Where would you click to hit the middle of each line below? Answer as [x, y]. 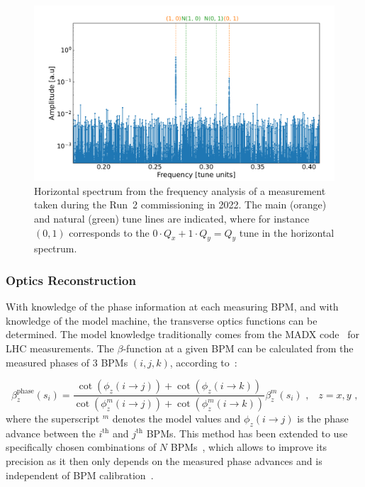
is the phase [323, 419]
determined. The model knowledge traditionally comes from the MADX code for [183, 334]
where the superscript [53, 419]
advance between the [51, 433]
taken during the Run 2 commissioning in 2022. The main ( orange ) [180, 205]
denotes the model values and [176, 419]
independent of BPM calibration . [80, 475]
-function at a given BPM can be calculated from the [238, 348]
